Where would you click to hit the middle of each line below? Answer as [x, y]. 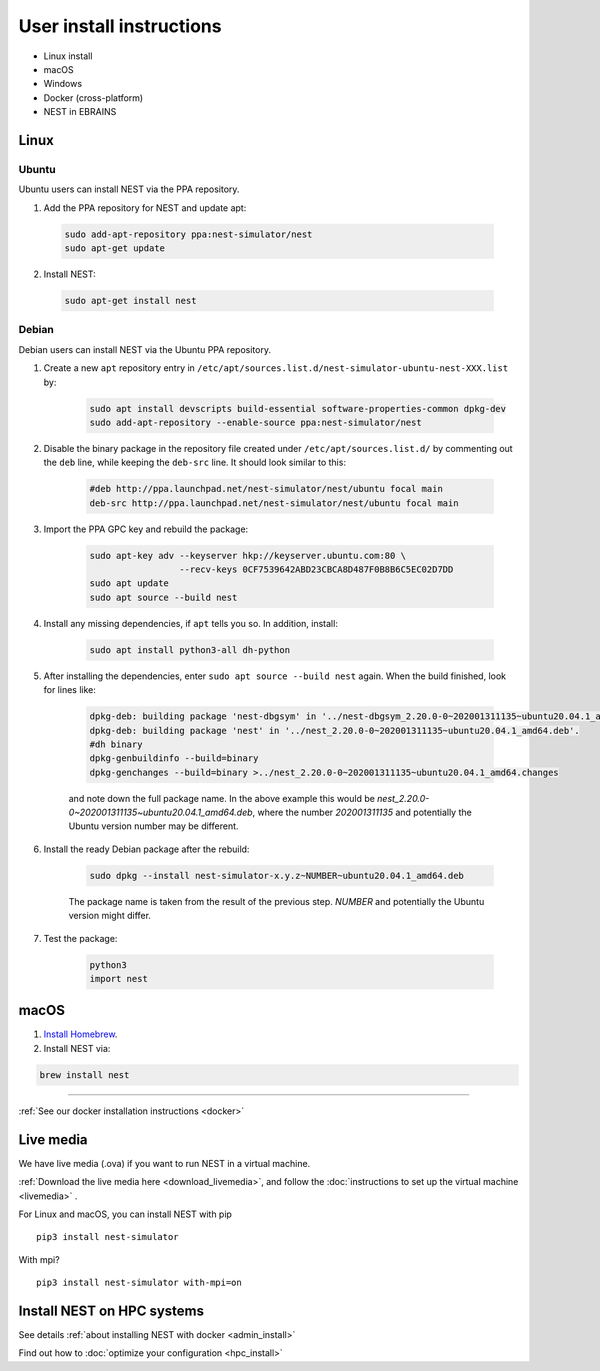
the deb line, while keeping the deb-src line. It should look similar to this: [195, 462]
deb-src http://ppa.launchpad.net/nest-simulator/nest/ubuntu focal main [274, 503]
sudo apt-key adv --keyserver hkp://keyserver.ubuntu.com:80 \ [248, 555]
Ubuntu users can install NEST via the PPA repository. [129, 189]
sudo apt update [129, 583]
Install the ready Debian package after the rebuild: [146, 849]
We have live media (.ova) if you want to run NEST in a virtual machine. [164, 1163]
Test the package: [80, 938]
